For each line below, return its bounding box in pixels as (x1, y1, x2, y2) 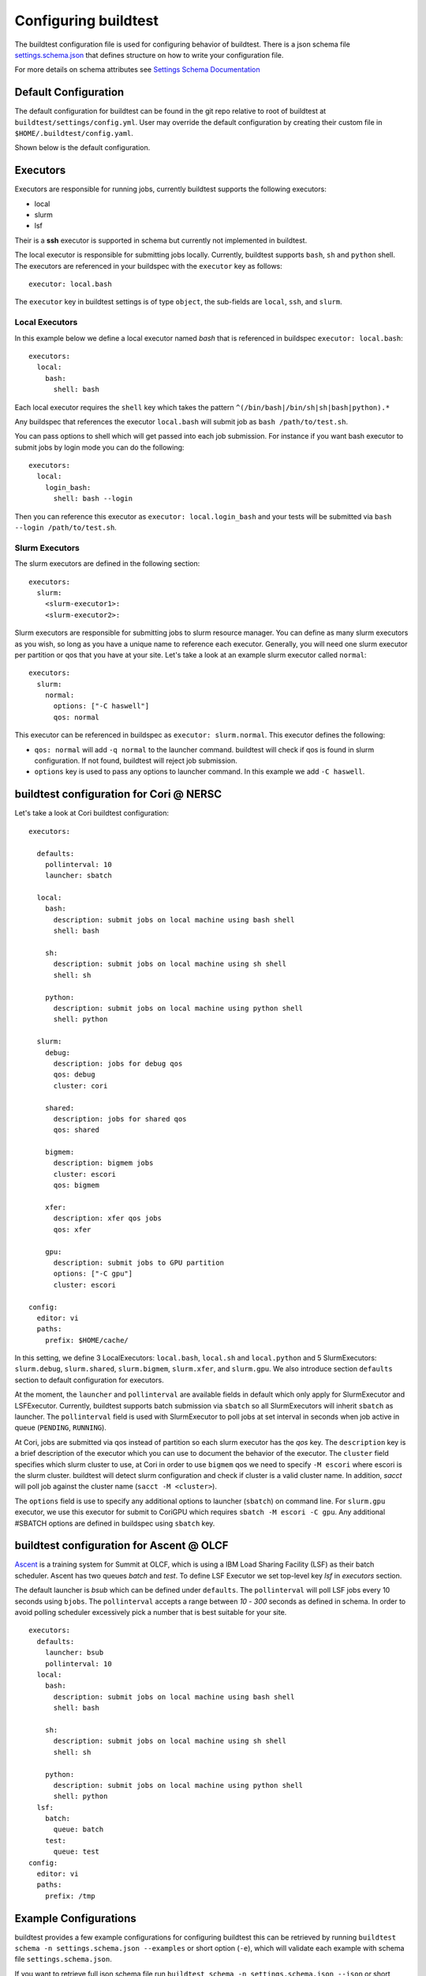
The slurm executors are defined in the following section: (14, 559, 200, 568)
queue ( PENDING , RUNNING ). (14, 1423, 106, 1432)
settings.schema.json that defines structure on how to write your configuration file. (14, 50, 284, 59)
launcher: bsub (44, 1648, 104, 1657)
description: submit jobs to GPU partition (53, 1258, 225, 1267)
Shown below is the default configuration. (14, 143, 151, 153)
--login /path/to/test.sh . (14, 522, 118, 533)
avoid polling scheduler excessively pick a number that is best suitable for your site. (14, 1608, 287, 1617)
